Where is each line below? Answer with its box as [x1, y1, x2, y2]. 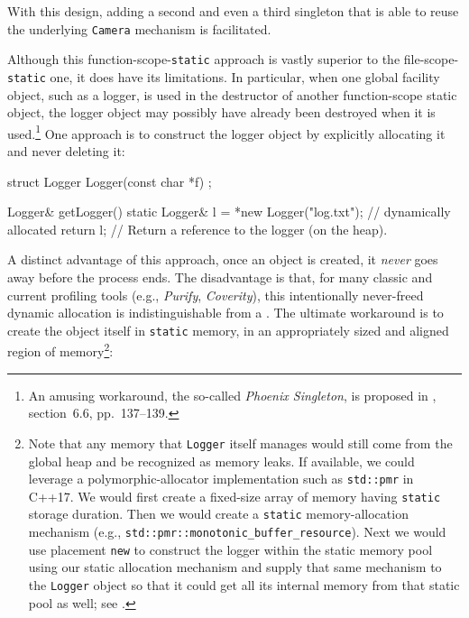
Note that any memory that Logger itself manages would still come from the [28, 433, 453, 452]
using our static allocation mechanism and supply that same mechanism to [28, 558, 442, 576]
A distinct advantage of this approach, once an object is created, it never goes [7, 250, 438, 269]
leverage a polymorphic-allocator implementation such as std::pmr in [28, 469, 414, 488]
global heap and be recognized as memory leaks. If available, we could [28, 451, 415, 470]
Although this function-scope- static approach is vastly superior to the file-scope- [7, 50, 459, 69]
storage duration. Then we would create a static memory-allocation [28, 504, 409, 523]
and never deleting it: [7, 142, 125, 160]
